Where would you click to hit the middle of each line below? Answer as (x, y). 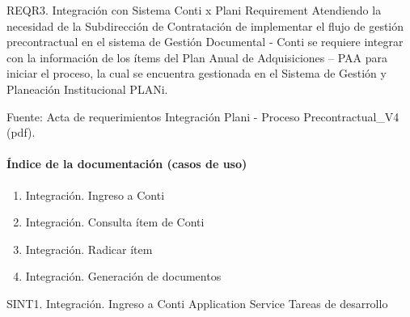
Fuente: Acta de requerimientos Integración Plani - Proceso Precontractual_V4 (203, 116)
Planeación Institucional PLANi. (87, 89)
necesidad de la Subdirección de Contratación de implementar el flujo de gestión (205, 25)
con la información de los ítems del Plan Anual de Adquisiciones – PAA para (197, 57)
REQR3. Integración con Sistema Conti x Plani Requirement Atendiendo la (194, 10)
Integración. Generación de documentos (123, 276)
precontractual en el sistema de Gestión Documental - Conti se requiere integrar (205, 42)
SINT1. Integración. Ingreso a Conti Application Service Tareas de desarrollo (197, 303)
